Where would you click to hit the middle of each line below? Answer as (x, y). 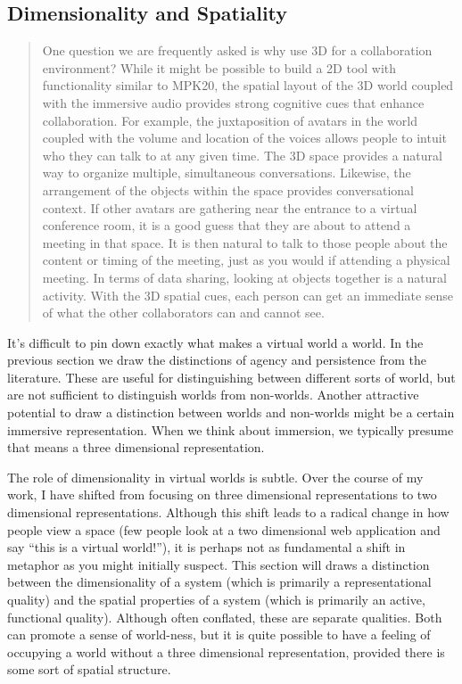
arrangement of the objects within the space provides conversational (228, 190)
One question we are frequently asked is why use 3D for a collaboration (237, 50)
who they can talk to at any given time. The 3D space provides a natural (242, 155)
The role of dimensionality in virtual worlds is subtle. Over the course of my (215, 477)
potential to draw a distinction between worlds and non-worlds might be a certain (231, 412)
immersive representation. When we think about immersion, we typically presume (231, 429)
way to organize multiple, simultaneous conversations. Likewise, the (227, 173)
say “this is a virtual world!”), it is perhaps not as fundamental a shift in (206, 547)
